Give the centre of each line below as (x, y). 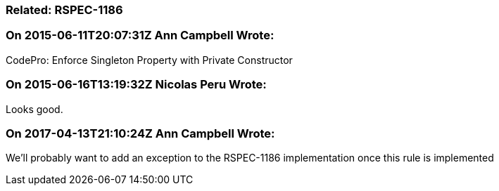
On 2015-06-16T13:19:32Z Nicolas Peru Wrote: (136, 85)
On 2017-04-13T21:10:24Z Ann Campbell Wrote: (140, 133)
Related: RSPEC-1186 (64, 10)
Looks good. (34, 109)
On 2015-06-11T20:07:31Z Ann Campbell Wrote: (140, 35)
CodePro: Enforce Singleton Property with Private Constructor (149, 60)
